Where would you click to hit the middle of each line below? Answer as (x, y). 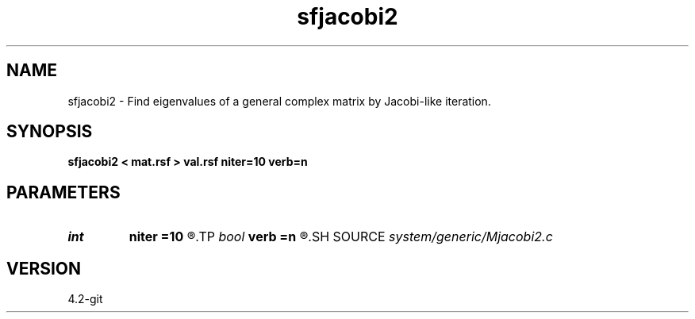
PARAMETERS (63, 192)
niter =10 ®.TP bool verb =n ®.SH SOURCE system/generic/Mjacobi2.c (341, 237)
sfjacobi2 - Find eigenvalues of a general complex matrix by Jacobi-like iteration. (279, 101)
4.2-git (85, 299)
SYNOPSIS (50, 132)
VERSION (44, 268)
